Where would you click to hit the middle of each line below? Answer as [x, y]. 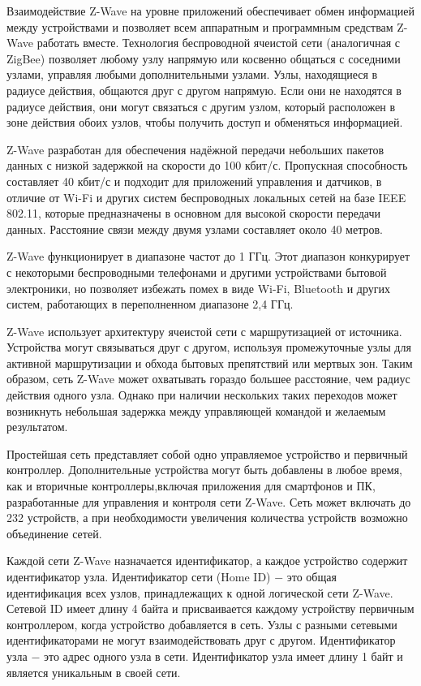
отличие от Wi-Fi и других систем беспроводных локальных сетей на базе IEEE [206, 197]
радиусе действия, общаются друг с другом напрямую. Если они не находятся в [204, 90]
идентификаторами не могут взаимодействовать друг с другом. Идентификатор [201, 640]
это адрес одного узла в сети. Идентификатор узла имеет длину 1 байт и [223, 656]
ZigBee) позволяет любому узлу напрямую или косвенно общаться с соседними [204, 58]
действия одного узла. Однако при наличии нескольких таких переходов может [202, 395]
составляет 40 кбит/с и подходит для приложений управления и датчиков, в [194, 181]
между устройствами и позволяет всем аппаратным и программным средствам [200, 26]
